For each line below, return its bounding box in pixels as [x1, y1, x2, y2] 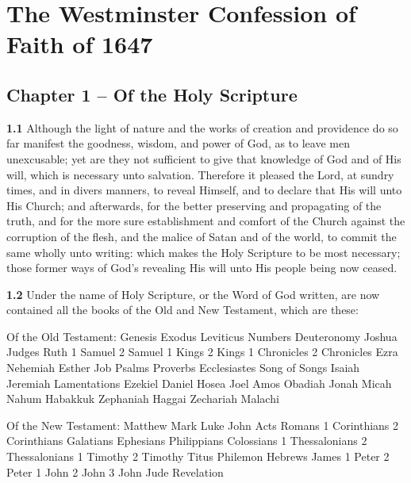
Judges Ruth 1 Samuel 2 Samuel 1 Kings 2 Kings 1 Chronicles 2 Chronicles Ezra [6, 343, 398, 360]
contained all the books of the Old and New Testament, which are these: [6, 301, 359, 318]
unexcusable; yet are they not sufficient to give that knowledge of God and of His [6, 150, 401, 167]
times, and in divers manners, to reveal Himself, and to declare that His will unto [6, 182, 402, 198]
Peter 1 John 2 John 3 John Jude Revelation [6, 463, 224, 480]
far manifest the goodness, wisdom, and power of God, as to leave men [6, 135, 350, 151]
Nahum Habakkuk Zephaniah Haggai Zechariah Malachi [6, 390, 279, 407]
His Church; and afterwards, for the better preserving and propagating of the [6, 197, 382, 213]
